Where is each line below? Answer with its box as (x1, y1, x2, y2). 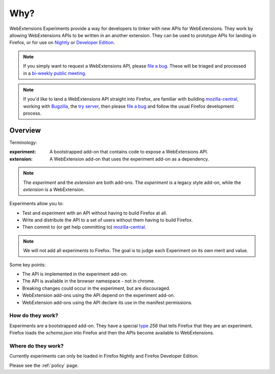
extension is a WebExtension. (23, 186, 85, 193)
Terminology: (9, 139, 38, 145)
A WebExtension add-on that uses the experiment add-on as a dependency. (49, 155, 209, 162)
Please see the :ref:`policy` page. (9, 362, 79, 368)
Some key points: (9, 262, 46, 268)
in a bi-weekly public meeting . (23, 70, 87, 76)
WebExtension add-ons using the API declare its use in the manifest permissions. (22, 299, 193, 305)
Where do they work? (9, 342, 64, 349)
